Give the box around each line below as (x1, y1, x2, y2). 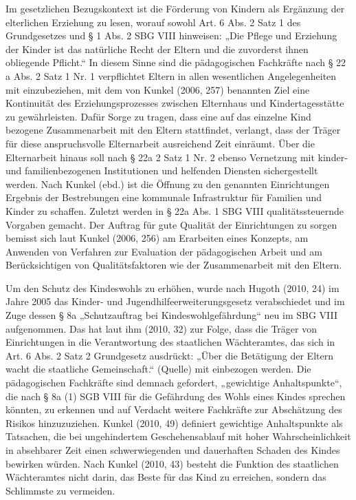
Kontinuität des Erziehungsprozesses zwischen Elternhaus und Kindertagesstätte (5, 96, 344, 110)
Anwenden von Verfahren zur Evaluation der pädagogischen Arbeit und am (5, 244, 322, 258)
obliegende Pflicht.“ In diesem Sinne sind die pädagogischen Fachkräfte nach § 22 (5, 55, 346, 70)
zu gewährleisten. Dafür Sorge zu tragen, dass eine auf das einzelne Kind (5, 109, 311, 123)
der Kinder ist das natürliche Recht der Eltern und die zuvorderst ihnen (5, 41, 309, 56)
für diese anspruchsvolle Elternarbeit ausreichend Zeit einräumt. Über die (5, 136, 315, 150)
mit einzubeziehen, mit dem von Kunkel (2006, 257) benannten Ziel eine (5, 82, 310, 96)
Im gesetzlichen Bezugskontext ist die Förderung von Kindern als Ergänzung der (5, 1, 345, 15)
